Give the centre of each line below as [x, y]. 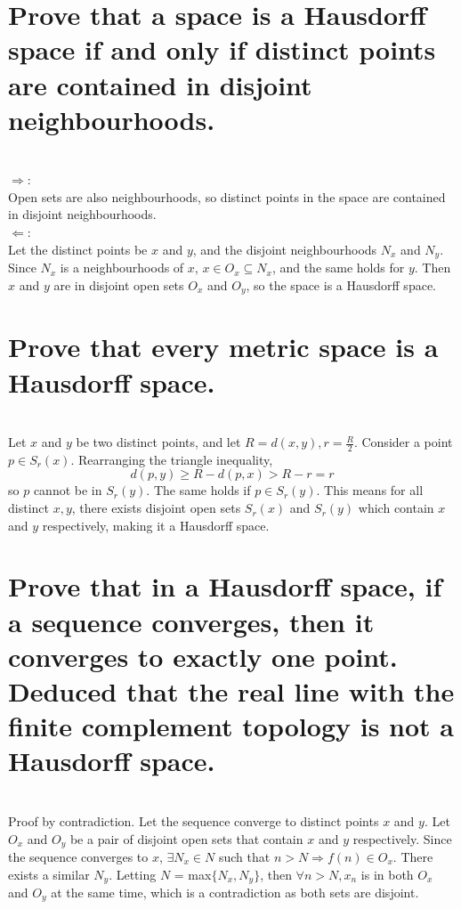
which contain [396, 508]
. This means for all [370, 490]
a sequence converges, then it [191, 621]
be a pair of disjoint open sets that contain [186, 838]
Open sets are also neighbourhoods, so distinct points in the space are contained [227, 196]
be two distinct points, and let [158, 442]
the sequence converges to [78, 856]
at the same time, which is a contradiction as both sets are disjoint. [235, 893]
